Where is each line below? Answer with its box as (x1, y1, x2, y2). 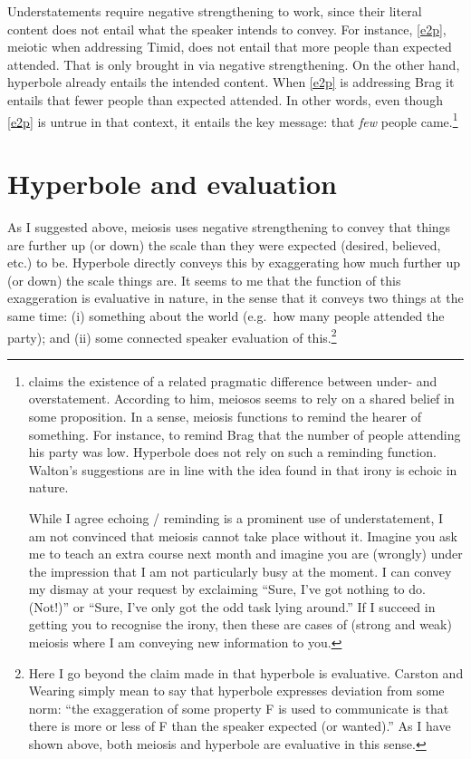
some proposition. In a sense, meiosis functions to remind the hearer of (28, 406, 421, 425)
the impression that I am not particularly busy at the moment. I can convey (28, 561, 452, 580)
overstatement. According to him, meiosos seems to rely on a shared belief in (28, 389, 455, 408)
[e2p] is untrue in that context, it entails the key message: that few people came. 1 (7, 109, 458, 131)
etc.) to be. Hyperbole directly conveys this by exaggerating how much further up (7, 253, 461, 272)
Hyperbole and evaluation (7, 165, 338, 201)
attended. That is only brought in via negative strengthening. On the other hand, (7, 54, 460, 73)
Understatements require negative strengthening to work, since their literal (7, 2, 422, 20)
